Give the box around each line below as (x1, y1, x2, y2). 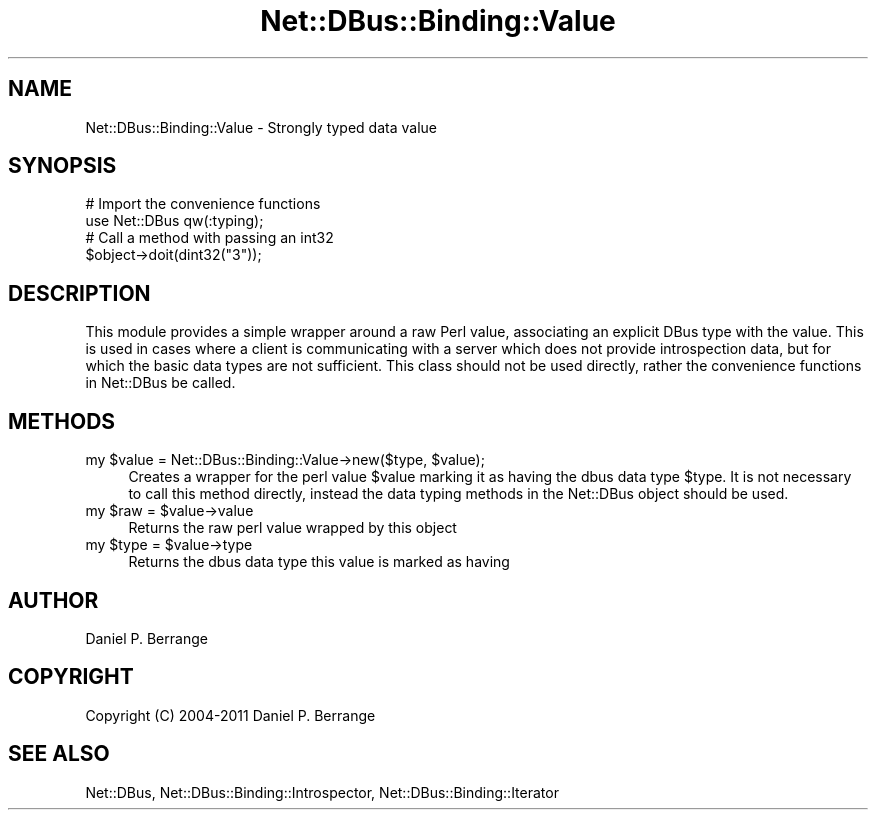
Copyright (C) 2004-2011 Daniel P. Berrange (85, 706, 376, 724)
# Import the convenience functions (85, 195, 321, 213)
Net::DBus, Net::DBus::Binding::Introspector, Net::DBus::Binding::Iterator (85, 783, 559, 801)
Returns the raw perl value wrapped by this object (128, 519, 457, 537)
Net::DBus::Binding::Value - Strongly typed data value (85, 118, 437, 136)
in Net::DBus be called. (85, 374, 236, 392)
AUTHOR (8, 587, 99, 613)
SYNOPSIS (8, 153, 117, 179)
